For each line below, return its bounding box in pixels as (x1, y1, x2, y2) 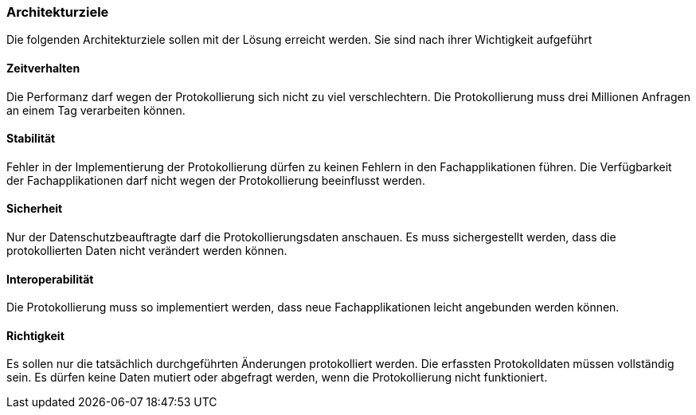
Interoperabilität (6, 272, 94, 286)
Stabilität (6, 131, 56, 146)
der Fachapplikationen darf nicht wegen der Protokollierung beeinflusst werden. (6, 173, 425, 187)
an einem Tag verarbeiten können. (6, 103, 186, 117)
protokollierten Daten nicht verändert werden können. (6, 244, 287, 258)
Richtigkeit (6, 328, 65, 343)
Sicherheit (6, 202, 63, 216)
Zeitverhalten (6, 61, 80, 75)
